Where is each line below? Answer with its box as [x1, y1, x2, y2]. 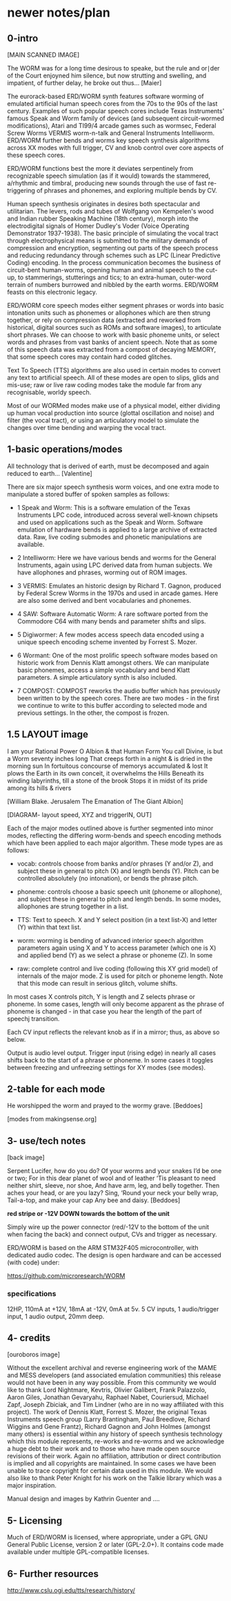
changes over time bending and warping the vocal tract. [7, 424, 167, 431]
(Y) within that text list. [17, 923, 81, 931]
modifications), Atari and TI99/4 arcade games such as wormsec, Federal [7, 122, 217, 129]
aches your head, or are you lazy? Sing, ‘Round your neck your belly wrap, [7, 1189, 219, 1197]
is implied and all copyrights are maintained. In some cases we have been [7, 1459, 217, 1468]
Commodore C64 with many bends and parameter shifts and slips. [17, 617, 206, 625]
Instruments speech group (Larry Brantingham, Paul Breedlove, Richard [7, 1415, 210, 1423]
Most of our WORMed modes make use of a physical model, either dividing [7, 402, 221, 409]
